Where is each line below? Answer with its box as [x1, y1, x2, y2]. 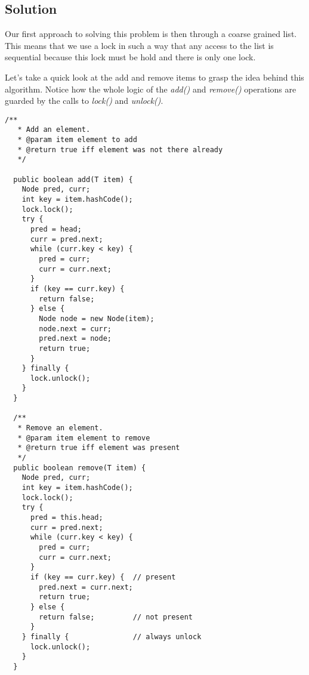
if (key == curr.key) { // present [30, 572, 176, 581]
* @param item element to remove [17, 433, 150, 442]
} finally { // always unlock [21, 632, 202, 641]
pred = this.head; [30, 513, 103, 522]
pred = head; [30, 224, 82, 233]
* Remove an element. [17, 424, 103, 433]
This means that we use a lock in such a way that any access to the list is [5, 39, 274, 51]
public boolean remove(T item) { [13, 463, 146, 472]
